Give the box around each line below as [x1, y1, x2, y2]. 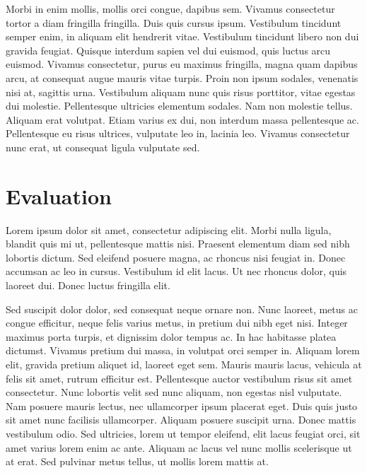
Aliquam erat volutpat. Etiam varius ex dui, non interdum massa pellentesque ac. [6, 112, 359, 127]
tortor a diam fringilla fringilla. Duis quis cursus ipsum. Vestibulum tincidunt [6, 15, 342, 30]
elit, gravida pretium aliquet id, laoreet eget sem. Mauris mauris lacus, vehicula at [6, 357, 362, 371]
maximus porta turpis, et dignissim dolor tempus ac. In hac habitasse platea [6, 329, 337, 344]
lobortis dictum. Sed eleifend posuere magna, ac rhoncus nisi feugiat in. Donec [6, 250, 346, 264]
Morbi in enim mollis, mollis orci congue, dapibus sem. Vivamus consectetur [6, 1, 335, 16]
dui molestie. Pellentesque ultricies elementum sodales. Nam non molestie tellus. [6, 98, 353, 113]
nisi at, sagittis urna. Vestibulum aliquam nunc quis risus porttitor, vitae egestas [6, 84, 356, 99]
